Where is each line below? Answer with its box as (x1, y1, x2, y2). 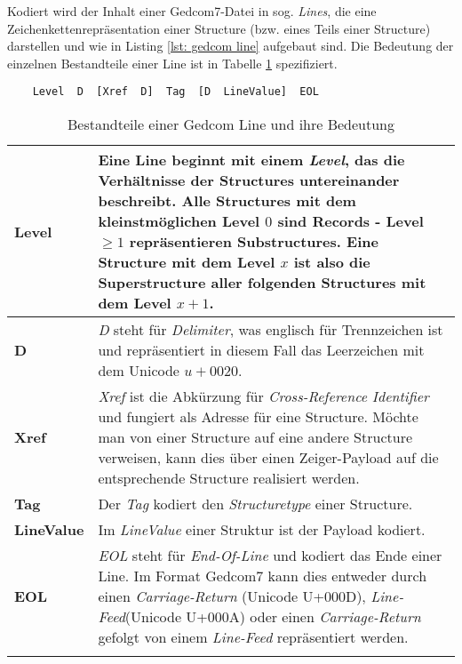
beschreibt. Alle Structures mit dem (98, 190, 356, 212)
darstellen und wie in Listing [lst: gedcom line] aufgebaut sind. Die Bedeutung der (7, 36, 454, 55)
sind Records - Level (277, 211, 424, 232)
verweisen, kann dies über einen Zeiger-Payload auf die (98, 447, 439, 468)
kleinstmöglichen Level (98, 211, 260, 232)
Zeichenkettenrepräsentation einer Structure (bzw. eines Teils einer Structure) (7, 19, 431, 37)
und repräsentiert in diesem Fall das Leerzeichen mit (98, 340, 425, 361)
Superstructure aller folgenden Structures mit (98, 272, 426, 293)
